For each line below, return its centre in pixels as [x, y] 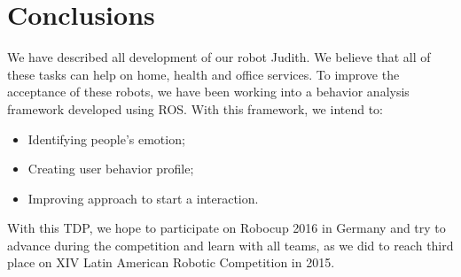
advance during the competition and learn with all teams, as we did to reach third [230, 245]
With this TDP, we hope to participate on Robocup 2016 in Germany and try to [227, 228]
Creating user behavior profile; [111, 169]
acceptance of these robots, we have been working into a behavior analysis [208, 92]
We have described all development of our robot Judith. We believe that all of [219, 57]
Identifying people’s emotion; [106, 138]
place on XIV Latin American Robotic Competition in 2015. [171, 262]
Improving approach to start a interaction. [143, 198]
